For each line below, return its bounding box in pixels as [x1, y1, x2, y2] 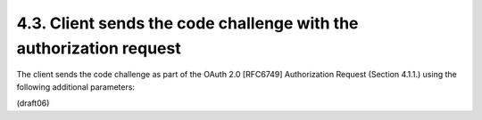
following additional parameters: [16, 81, 136, 92]
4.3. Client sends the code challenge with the [16, 13, 359, 33]
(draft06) [16, 98, 50, 108]
